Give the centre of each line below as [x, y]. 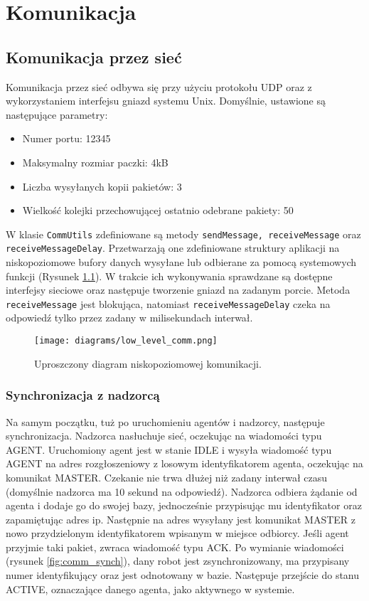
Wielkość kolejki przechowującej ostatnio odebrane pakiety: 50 [158, 210]
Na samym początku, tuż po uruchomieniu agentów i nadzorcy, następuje [165, 421]
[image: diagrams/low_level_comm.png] [126, 341]
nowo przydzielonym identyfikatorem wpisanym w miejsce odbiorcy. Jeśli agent [177, 533]
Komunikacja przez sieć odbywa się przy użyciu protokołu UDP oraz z [159, 86]
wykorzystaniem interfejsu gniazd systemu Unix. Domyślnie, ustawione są [166, 101]
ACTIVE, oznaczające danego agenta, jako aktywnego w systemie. [150, 589]
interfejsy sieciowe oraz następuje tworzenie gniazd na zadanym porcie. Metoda [178, 290]
